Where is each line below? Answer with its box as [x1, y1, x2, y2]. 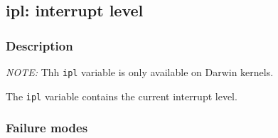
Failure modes [6, 119, 88, 137]
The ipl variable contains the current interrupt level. [6, 88, 237, 103]
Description [6, 36, 73, 54]
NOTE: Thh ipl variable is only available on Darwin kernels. [6, 65, 274, 79]
